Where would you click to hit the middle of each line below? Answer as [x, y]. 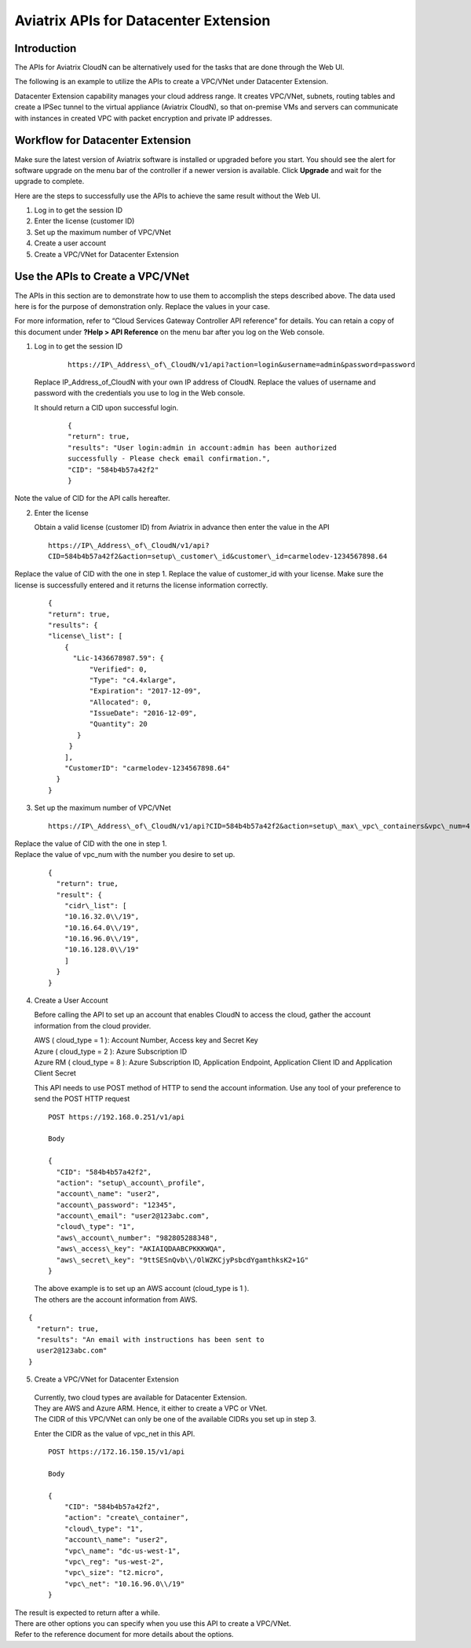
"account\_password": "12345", [116, 1205]
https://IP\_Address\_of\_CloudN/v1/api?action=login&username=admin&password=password [242, 364]
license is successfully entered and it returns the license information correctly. [141, 585]
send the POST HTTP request [82, 1099]
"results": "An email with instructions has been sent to [150, 1339]
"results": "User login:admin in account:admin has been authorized [202, 447]
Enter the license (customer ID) [84, 221]
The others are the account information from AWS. [116, 1299]
